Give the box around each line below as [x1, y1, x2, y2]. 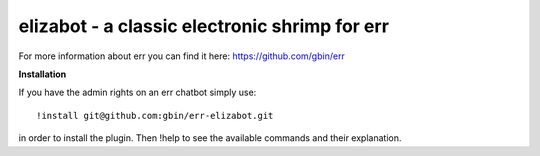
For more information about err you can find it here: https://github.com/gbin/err [18, 50, 345, 62]
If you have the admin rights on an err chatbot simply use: [18, 86, 257, 99]
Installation [18, 68, 67, 80]
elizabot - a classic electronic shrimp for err [18, 15, 390, 37]
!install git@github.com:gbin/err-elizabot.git [36, 110, 274, 121]
